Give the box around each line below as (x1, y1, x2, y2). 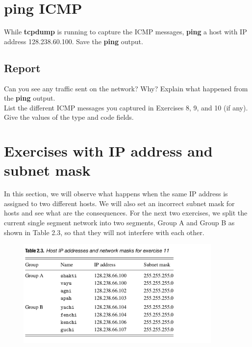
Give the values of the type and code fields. (4, 112, 134, 122)
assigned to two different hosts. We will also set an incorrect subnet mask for (4, 198, 235, 208)
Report (4, 60, 41, 75)
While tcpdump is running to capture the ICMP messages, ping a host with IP (4, 27, 247, 37)
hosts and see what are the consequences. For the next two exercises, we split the (4, 208, 248, 218)
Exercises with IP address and (4, 141, 213, 161)
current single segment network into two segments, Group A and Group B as (4, 217, 235, 227)
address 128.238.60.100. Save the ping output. (4, 36, 143, 46)
